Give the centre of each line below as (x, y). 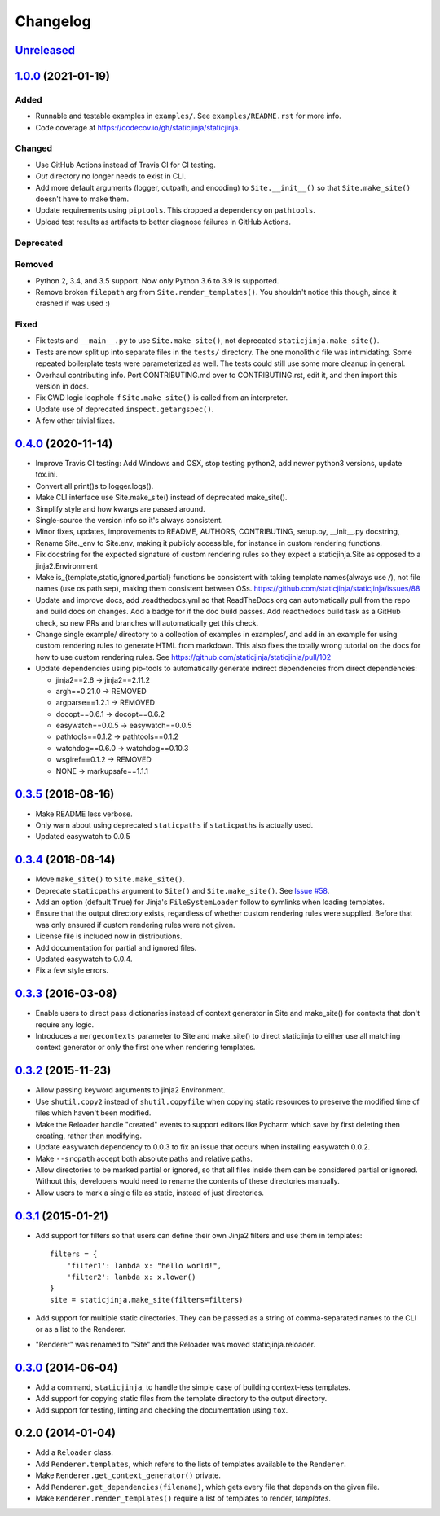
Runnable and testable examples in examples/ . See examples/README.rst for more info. (188, 116)
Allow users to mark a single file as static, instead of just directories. (150, 1193)
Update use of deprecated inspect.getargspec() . (125, 409)
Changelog (53, 21)
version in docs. (62, 386)
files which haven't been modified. (93, 1113)
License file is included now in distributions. (109, 936)
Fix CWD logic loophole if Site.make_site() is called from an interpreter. (162, 398)
